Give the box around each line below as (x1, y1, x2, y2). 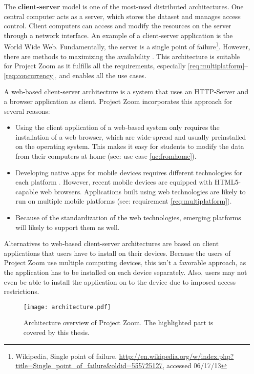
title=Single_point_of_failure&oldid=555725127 (15, 360, 163, 371)
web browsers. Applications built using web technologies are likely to (40, 186, 246, 196)
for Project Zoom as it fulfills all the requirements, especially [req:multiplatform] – (4, 61, 248, 71)
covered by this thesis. (23, 327, 90, 337)
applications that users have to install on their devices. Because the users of (4, 248, 231, 258)
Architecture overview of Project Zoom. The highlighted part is (23, 317, 213, 328)
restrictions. (4, 286, 39, 296)
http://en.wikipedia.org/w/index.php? (119, 351, 234, 361)
